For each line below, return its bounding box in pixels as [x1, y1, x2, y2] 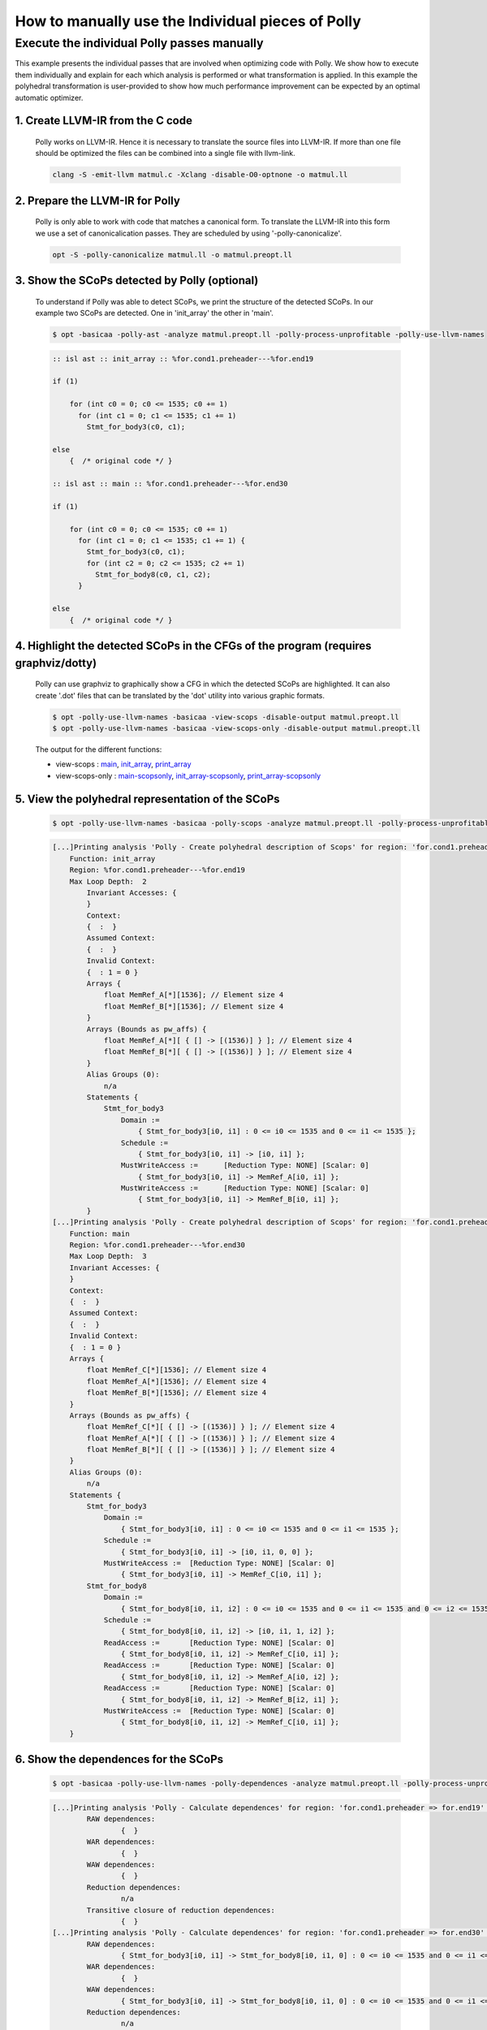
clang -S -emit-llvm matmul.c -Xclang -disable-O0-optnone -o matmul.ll [52, 171, 348, 179]
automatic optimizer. [15, 93, 84, 102]
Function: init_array [69, 853, 156, 863]
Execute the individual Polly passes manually [15, 36, 264, 50]
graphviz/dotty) [15, 656, 97, 670]
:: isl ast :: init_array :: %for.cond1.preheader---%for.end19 [52, 354, 314, 363]
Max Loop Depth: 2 [69, 877, 148, 886]
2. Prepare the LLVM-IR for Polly [15, 193, 180, 207]
